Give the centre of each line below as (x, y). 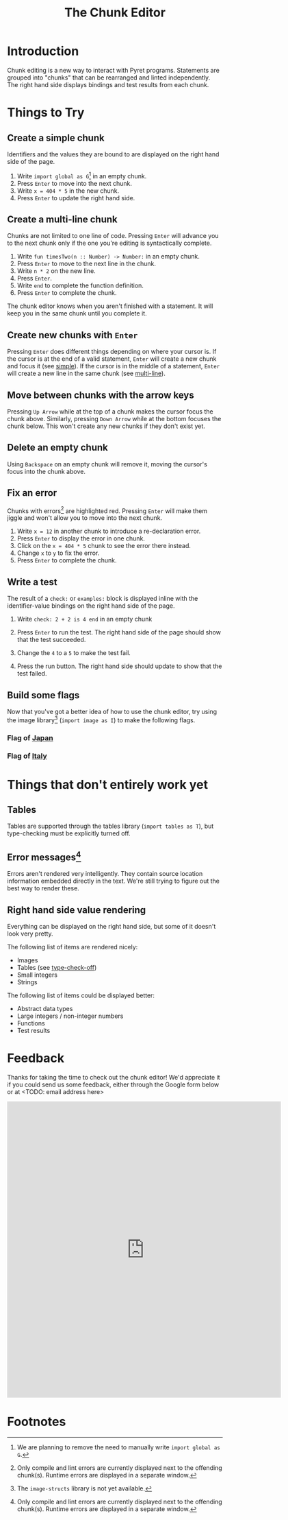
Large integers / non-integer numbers (70, 1016)
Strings (27, 982)
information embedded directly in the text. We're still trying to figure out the (114, 881)
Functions (31, 1023)
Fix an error (32, 493)
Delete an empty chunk (57, 448)
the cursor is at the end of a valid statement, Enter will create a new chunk (112, 359)
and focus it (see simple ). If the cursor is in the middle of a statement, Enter (114, 366)
